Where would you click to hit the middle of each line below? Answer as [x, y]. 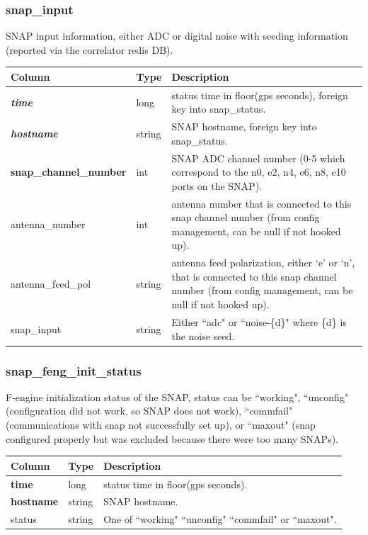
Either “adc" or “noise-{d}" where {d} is [259, 321]
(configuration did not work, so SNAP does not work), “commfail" [149, 411]
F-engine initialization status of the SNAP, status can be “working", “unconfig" [177, 396]
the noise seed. [203, 336]
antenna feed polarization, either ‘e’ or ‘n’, [263, 263]
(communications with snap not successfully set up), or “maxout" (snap [161, 424]
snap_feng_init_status [74, 370]
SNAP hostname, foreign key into [244, 126]
